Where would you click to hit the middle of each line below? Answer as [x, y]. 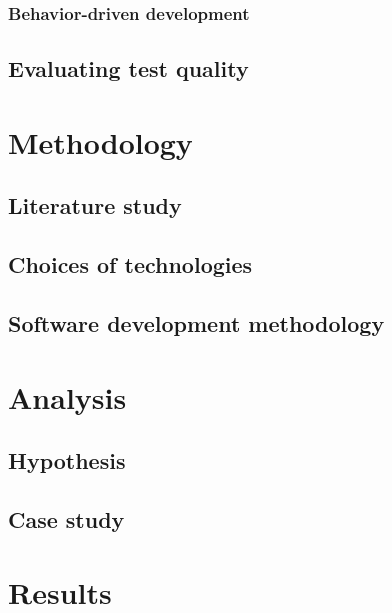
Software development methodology [196, 322]
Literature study [95, 205]
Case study [66, 518]
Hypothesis [67, 460]
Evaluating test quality [128, 68]
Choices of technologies [130, 264]
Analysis [67, 396]
